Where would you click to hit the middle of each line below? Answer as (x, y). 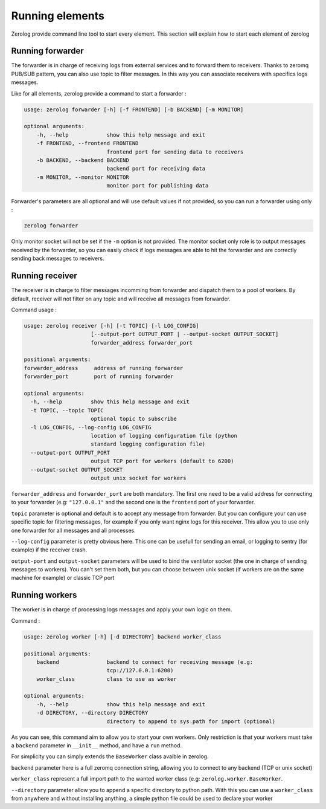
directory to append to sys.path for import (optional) (191, 721)
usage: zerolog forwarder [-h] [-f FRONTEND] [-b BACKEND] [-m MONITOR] (134, 109)
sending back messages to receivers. (58, 258)
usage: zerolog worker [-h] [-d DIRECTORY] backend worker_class (123, 637)
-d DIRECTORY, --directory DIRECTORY (92, 713)
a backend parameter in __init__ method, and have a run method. (97, 746)
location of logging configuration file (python (164, 436)
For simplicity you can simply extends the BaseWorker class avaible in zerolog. (110, 756)
